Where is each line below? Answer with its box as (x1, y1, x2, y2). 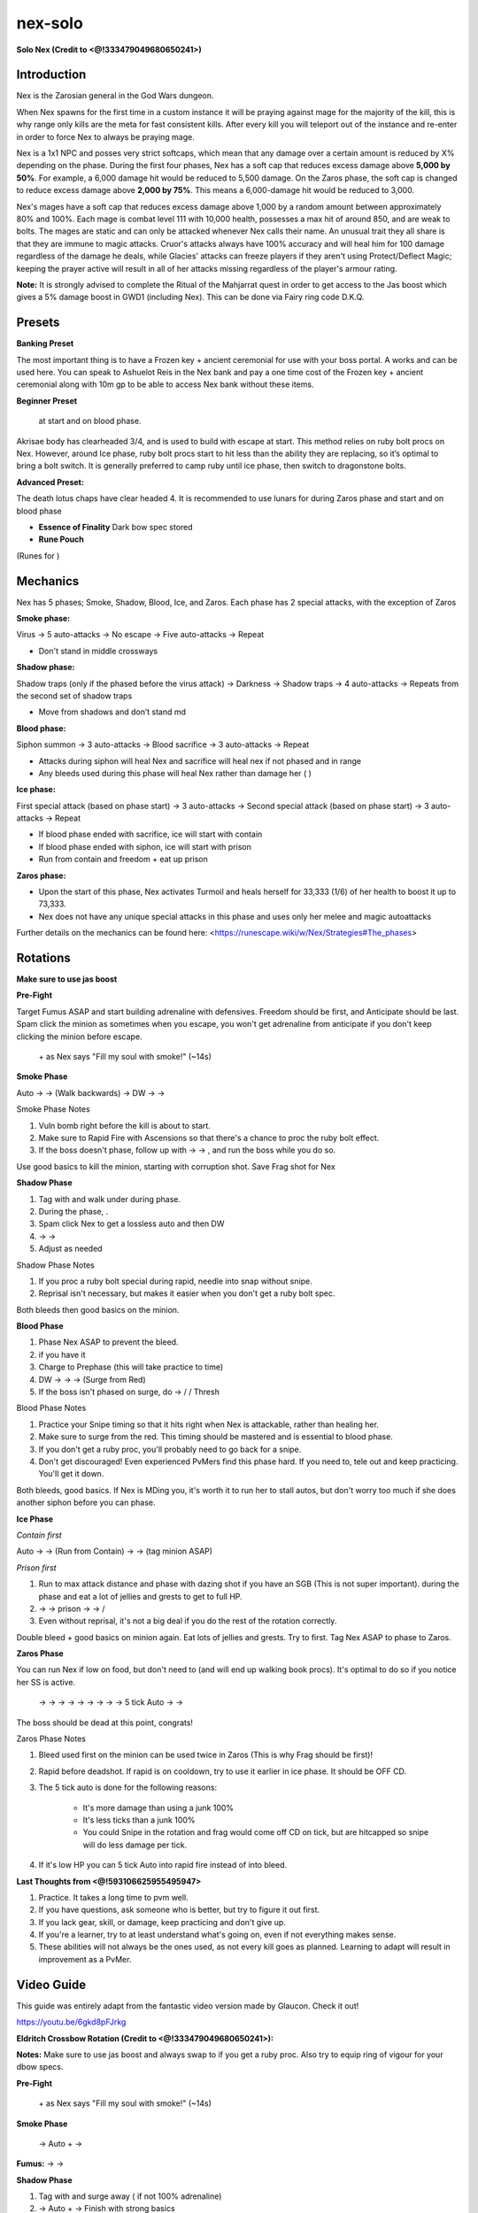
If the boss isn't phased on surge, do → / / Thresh (38, 1386, 220, 1398)
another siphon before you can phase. (16, 1497, 156, 1508)
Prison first (16, 1562, 57, 1573)
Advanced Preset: (16, 476, 84, 487)
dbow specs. (16, 2062, 64, 2072)
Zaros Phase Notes (16, 1733, 86, 1744)
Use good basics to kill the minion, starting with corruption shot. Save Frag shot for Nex (16, 1160, 335, 1172)
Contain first (16, 1530, 62, 1540)
